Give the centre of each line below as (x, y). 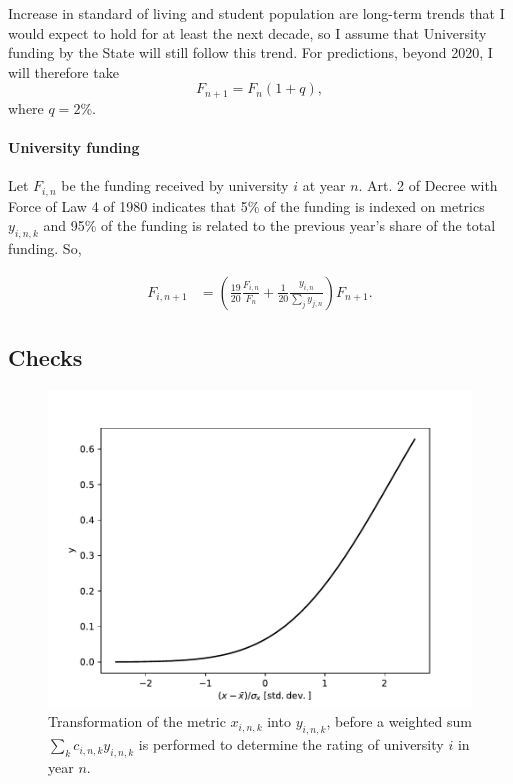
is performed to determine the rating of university (291, 744)
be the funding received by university (175, 185)
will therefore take (63, 71)
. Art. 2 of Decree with (428, 185)
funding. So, (45, 248)
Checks (45, 357)
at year (324, 185)
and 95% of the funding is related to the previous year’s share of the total (269, 225)
